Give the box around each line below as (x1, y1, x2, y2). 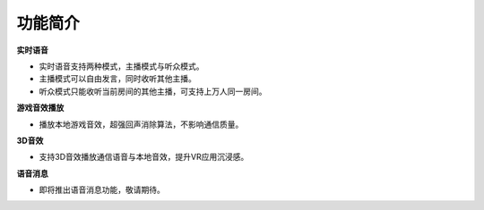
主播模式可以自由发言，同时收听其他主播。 (39, 73, 196, 84)
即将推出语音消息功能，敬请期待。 (39, 184, 165, 196)
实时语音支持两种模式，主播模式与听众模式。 (39, 61, 204, 71)
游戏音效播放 (16, 103, 65, 113)
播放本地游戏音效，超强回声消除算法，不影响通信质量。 (39, 119, 244, 130)
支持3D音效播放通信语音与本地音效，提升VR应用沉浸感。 (39, 152, 249, 163)
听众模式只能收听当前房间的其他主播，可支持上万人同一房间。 (39, 86, 267, 97)
